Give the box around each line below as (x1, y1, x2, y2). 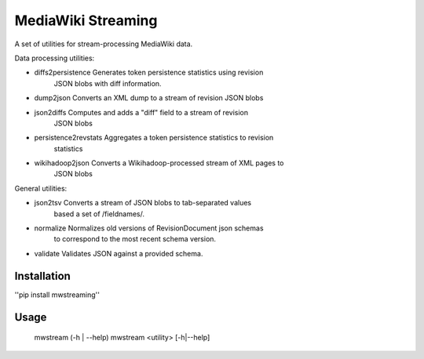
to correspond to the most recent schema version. (53, 234, 216, 244)
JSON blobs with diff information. (53, 78, 162, 88)
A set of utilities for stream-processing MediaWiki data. (14, 39, 193, 49)
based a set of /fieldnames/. (53, 209, 145, 219)
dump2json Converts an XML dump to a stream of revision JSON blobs (34, 93, 264, 103)
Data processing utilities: (14, 53, 95, 63)
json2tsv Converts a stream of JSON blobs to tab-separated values (34, 198, 251, 208)
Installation (14, 269, 71, 282)
